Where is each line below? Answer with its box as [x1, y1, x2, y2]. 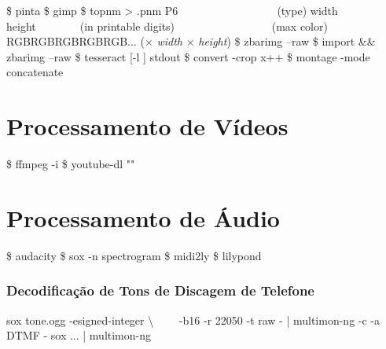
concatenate [6, 64, 64, 80]
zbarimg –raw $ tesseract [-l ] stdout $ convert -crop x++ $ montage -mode [6, 48, 370, 64]
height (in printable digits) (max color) [6, 17, 328, 34]
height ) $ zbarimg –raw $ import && [198, 33, 376, 50]
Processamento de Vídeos [6, 110, 289, 142]
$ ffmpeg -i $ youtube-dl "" [6, 156, 135, 172]
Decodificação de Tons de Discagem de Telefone [6, 281, 314, 300]
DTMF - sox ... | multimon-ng [6, 327, 152, 343]
